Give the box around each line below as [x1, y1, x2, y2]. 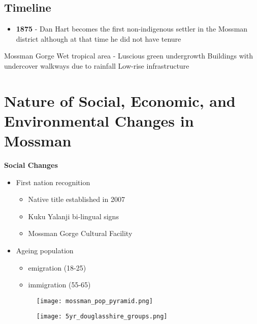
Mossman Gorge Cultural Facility [28, 228, 133, 239]
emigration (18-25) [28, 262, 86, 273]
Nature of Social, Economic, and [4, 90, 236, 111]
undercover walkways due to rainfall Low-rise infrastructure [4, 60, 189, 71]
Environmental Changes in [4, 110, 194, 131]
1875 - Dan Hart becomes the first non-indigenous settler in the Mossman [16, 23, 248, 34]
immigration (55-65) [28, 279, 91, 290]
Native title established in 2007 [28, 194, 125, 204]
